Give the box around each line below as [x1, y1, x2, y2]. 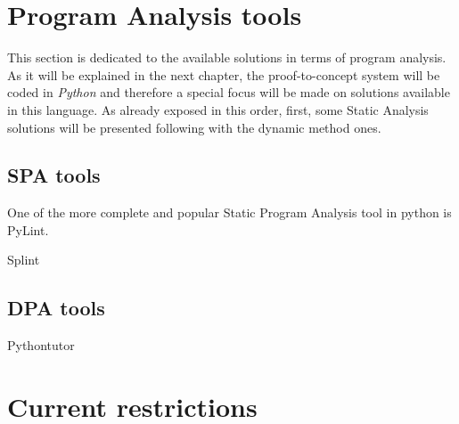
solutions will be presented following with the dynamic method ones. [7, 118, 381, 136]
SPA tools [7, 161, 101, 189]
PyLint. [7, 220, 49, 239]
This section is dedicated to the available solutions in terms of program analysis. [7, 48, 447, 67]
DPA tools [7, 294, 105, 322]
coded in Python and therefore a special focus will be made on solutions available [7, 83, 450, 102]
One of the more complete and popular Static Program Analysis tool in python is [7, 203, 452, 222]
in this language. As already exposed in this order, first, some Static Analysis [7, 100, 429, 118]
